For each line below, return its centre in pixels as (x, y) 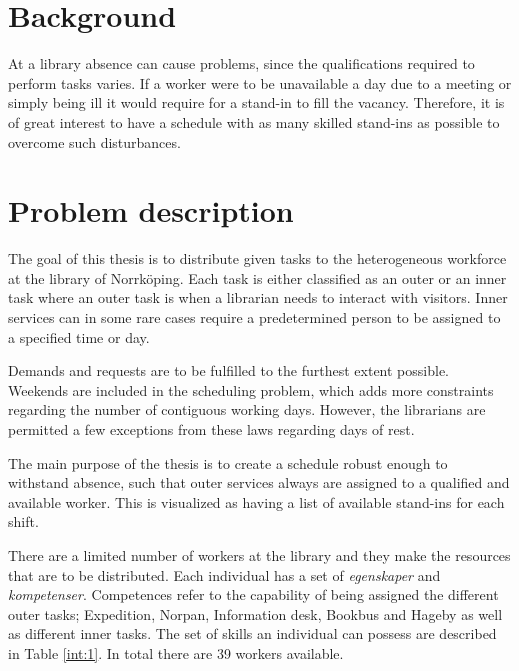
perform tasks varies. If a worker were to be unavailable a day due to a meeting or (260, 82)
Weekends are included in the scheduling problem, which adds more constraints (251, 389)
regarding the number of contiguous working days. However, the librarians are (247, 409)
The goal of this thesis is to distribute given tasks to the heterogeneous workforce (257, 258)
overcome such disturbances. (94, 141)
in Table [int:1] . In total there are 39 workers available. (176, 652)
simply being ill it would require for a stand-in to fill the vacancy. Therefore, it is (256, 102)
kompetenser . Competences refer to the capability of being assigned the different (253, 594)
